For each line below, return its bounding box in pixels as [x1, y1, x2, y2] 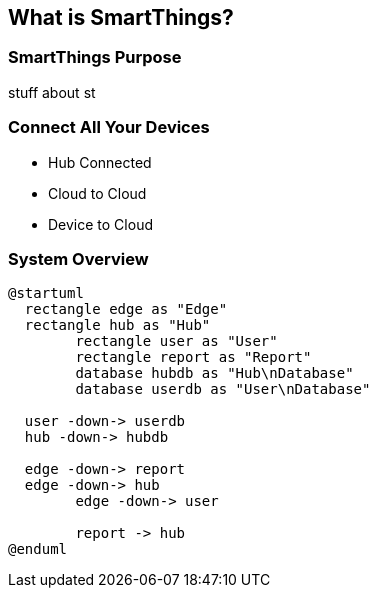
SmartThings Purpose [8, 47, 182, 68]
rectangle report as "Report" [75, 349, 312, 366]
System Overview [8, 248, 149, 269]
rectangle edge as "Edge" [24, 301, 228, 318]
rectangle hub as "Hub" [24, 317, 211, 334]
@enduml [8, 541, 68, 558]
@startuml [8, 285, 84, 302]
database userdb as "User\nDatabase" [75, 381, 371, 398]
